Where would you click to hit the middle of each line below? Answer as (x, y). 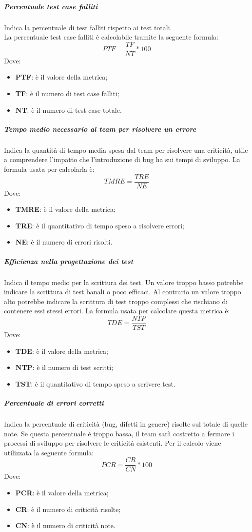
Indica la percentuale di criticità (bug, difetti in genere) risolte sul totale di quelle (126, 423)
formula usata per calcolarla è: (49, 169)
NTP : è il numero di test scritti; (64, 367)
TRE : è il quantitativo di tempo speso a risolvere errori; (100, 225)
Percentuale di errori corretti (54, 402)
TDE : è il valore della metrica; (62, 351)
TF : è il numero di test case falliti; (67, 93)
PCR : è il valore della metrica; (62, 492)
